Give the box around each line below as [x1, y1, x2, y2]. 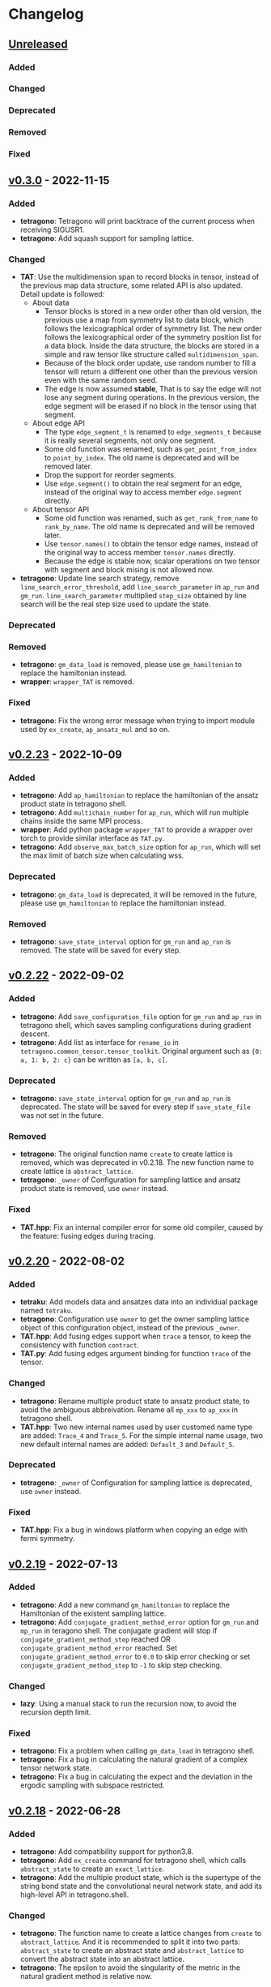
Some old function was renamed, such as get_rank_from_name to [44, 513, 259, 523]
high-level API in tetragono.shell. [19, 1890, 129, 1899]
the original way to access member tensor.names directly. [44, 548, 236, 558]
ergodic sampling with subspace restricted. [19, 1780, 165, 1790]
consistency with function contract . [19, 1340, 140, 1350]
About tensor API [32, 504, 90, 515]
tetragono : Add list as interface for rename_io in [19, 1037, 180, 1047]
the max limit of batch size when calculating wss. [19, 850, 184, 860]
